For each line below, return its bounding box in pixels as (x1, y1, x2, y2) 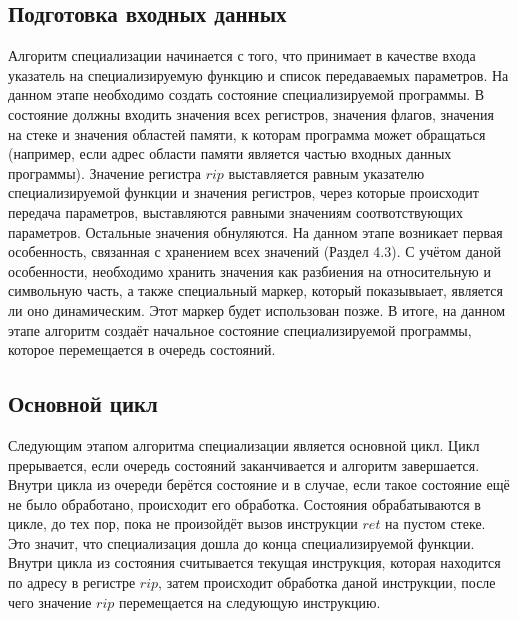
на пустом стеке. (385, 513, 486, 534)
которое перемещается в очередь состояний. (8, 339, 276, 360)
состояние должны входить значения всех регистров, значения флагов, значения (8, 103, 494, 124)
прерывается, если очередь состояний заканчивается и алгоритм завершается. (8, 454, 480, 475)
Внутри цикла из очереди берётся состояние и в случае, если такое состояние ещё (8, 474, 510, 495)
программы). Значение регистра (8, 162, 202, 183)
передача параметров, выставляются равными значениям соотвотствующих (8, 201, 463, 222)
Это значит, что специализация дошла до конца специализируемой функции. (8, 532, 475, 553)
